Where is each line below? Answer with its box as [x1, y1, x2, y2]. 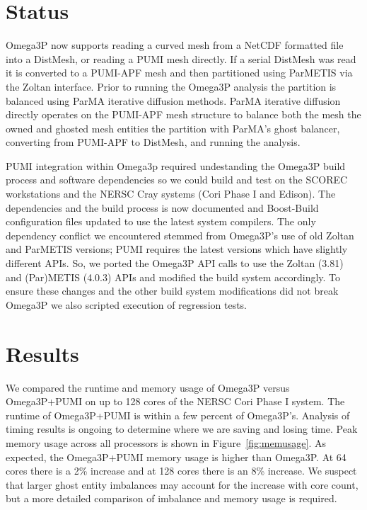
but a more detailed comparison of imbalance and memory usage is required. [6, 491, 337, 506]
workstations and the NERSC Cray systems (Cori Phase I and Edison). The [6, 186, 336, 201]
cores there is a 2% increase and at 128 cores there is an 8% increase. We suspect [6, 463, 357, 478]
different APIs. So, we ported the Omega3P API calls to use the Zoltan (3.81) [6, 256, 344, 271]
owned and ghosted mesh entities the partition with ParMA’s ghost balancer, [6, 120, 340, 135]
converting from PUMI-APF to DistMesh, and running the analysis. [6, 135, 301, 149]
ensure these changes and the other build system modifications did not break [6, 283, 339, 298]
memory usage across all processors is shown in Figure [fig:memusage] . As [6, 435, 326, 450]
